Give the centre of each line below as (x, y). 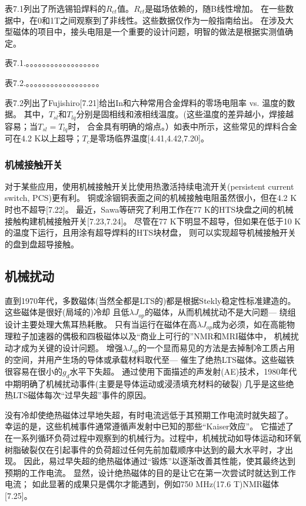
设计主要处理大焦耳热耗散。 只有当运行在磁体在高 (101, 324)
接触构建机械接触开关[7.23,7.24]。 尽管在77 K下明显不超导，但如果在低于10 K (153, 221)
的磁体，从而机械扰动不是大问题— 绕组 (220, 312)
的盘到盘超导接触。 (42, 244)
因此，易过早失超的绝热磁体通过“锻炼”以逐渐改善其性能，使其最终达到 (159, 461)
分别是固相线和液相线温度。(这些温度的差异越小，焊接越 (185, 114)
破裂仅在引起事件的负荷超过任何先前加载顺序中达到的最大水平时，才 (153, 449)
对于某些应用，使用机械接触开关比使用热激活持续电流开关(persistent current (149, 186)
